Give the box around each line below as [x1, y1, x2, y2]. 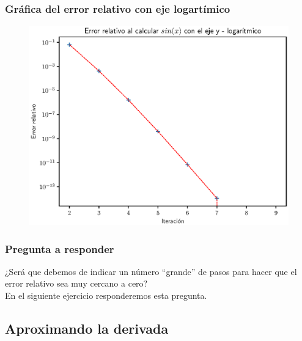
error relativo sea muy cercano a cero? [5, 277, 148, 290]
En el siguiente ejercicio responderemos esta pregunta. [5, 289, 207, 302]
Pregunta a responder [5, 241, 114, 256]
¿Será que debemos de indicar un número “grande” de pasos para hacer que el [5, 265, 297, 277]
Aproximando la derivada [5, 319, 169, 338]
